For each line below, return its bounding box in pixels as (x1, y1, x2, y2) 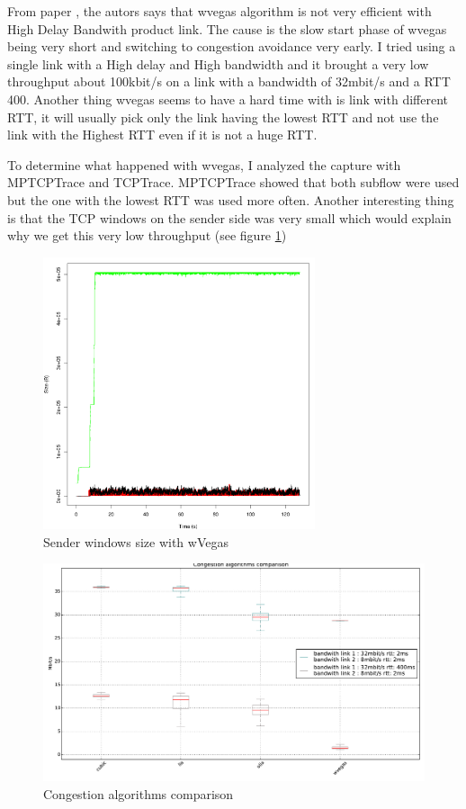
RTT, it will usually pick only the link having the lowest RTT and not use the (7, 107, 439, 126)
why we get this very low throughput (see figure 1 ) (7, 226, 287, 245)
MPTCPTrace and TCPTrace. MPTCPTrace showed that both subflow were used (7, 173, 460, 192)
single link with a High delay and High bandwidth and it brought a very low (7, 54, 429, 73)
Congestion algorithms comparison (43, 785, 234, 804)
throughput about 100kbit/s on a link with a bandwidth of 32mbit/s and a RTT (7, 72, 451, 91)
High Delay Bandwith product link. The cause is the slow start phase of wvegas (7, 19, 447, 38)
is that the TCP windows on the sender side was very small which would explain (7, 208, 452, 227)
